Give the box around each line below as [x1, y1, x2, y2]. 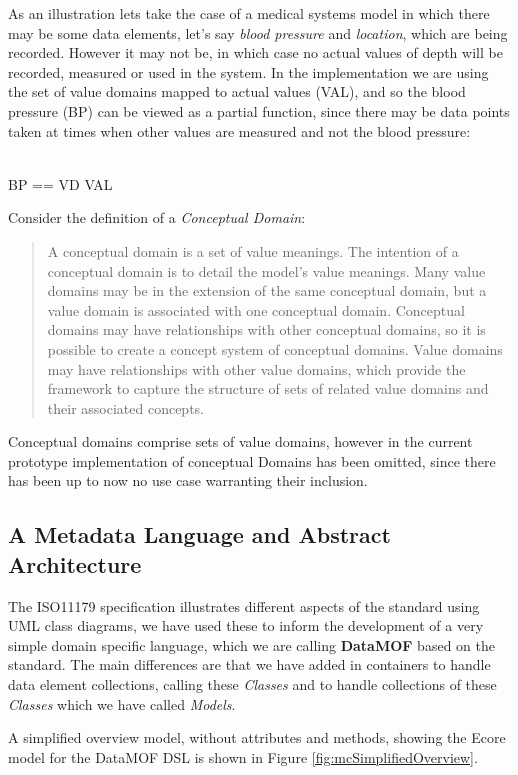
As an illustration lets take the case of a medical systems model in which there [8, 3, 490, 23]
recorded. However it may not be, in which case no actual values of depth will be [8, 42, 503, 63]
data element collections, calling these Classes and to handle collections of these [8, 674, 497, 695]
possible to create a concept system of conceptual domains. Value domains [47, 338, 503, 359]
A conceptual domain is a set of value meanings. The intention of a [47, 240, 459, 261]
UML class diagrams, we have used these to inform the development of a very [8, 615, 484, 636]
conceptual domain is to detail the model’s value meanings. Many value [47, 260, 486, 281]
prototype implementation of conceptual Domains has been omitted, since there [8, 450, 496, 471]
